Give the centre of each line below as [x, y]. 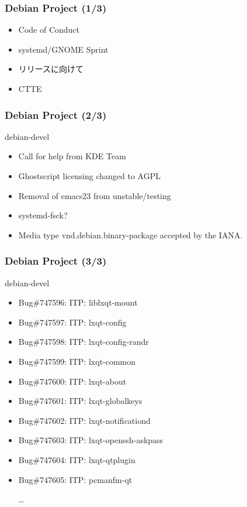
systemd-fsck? [43, 215]
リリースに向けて [51, 69]
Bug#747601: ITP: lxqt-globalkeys [80, 401]
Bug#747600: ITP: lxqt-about [72, 381]
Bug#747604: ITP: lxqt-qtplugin [77, 459]
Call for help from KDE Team [72, 156]
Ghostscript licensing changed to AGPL [89, 176]
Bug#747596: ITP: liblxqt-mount [78, 302]
